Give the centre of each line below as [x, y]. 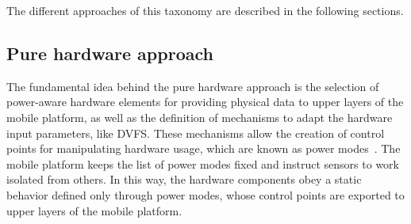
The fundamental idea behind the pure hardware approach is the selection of [193, 86]
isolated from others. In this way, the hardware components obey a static [184, 179]
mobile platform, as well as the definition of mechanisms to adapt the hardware [200, 117]
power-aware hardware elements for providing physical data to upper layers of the [205, 102]
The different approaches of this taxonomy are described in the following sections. [205, 10]
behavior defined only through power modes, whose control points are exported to [205, 194]
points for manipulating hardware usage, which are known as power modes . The [204, 148]
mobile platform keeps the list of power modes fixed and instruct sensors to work [203, 163]
